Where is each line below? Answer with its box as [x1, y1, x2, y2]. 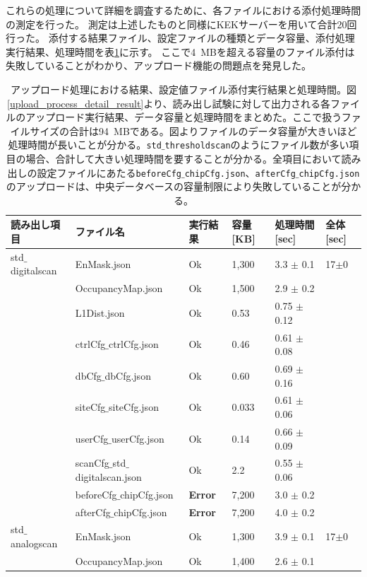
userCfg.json [111, 431, 164, 445]
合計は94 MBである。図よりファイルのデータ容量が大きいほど [69, 123, 357, 138]
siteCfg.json [108, 400, 159, 414]
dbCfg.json [104, 368, 151, 383]
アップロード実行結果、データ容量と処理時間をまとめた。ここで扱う [25, 110, 342, 124]
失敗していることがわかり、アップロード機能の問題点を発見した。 [6, 58, 312, 73]
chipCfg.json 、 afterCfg [184, 165, 296, 180]
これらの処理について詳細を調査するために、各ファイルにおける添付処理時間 [6, 3, 361, 17]
